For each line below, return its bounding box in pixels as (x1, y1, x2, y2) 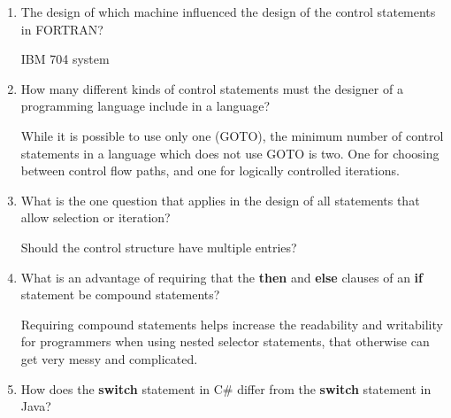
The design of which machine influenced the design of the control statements (20, 3, 436, 20)
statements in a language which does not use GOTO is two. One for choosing (20, 143, 440, 162)
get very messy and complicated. (20, 349, 198, 368)
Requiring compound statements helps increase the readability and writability (20, 314, 443, 333)
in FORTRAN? (20, 19, 103, 38)
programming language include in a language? (20, 97, 271, 115)
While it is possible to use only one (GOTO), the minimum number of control (20, 126, 444, 144)
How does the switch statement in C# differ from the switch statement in (20, 379, 432, 398)
